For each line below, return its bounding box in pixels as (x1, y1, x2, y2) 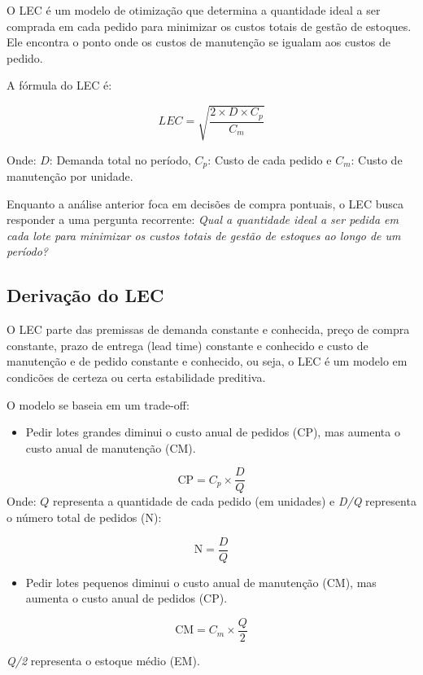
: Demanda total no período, (49, 151, 191, 168)
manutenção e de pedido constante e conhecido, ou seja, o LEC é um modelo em (7, 353, 408, 370)
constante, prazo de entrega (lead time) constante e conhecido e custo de (7, 336, 368, 353)
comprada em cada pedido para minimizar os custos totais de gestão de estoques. (7, 17, 412, 34)
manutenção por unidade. (7, 167, 133, 184)
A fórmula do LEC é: (7, 77, 112, 94)
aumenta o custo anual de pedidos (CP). (25, 590, 228, 607)
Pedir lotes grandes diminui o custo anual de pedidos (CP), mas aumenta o (25, 423, 400, 441)
